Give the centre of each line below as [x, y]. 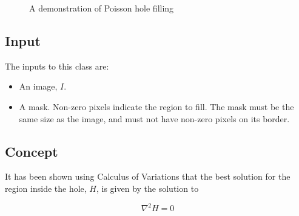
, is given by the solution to [147, 188]
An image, [38, 86]
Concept [32, 151]
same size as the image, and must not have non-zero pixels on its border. [154, 118]
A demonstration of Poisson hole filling [102, 8]
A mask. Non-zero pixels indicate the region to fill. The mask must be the [156, 106]
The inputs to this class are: [57, 66]
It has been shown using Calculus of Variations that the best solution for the [148, 176]
